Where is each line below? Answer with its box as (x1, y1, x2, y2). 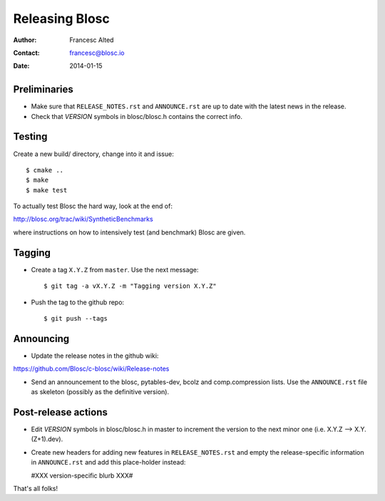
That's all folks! (13, 484, 58, 492)
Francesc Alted (69, 36, 114, 44)
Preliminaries (13, 83, 74, 95)
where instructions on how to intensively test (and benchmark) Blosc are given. (13, 228, 246, 237)
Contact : (13, 48, 41, 57)
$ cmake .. (26, 166, 64, 174)
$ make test (26, 186, 68, 194)
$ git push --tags (43, 314, 108, 322)
